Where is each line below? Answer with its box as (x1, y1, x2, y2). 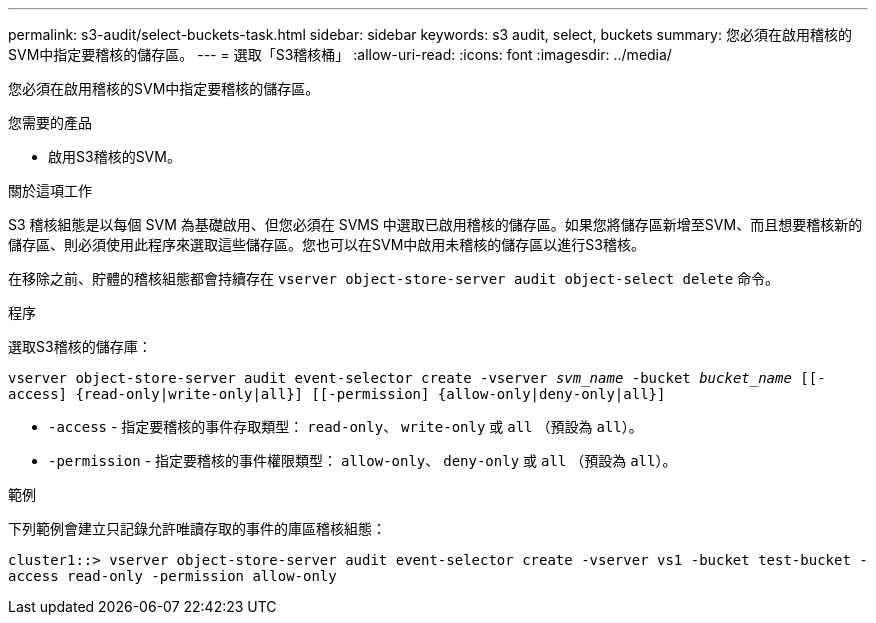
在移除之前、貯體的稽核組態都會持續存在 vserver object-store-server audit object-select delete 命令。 (8, 270, 780, 287)
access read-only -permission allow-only (8, 568, 337, 584)
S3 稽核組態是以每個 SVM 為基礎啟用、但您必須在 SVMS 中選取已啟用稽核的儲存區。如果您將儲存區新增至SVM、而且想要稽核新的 (8, 216, 863, 233)
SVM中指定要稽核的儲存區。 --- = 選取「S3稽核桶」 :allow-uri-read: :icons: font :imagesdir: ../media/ (8, 46, 672, 63)
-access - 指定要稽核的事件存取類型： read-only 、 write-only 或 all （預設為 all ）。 (48, 418, 643, 435)
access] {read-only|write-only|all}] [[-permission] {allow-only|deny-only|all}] (8, 386, 666, 402)
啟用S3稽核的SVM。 (48, 148, 181, 165)
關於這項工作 (8, 182, 92, 199)
